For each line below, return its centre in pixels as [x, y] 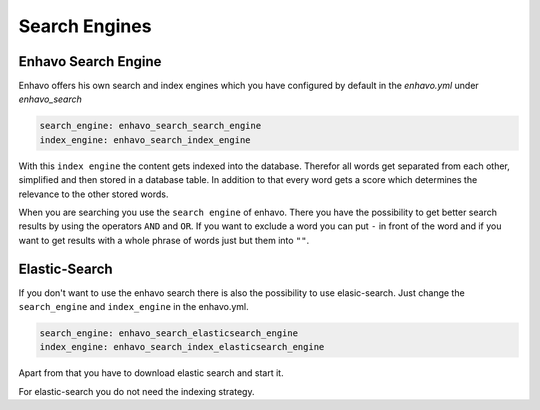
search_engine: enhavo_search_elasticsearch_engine [169, 333]
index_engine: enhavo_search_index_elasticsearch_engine [182, 347]
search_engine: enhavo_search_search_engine [150, 126]
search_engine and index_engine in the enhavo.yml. [133, 307]
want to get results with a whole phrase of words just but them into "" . [164, 240]
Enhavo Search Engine [90, 61]
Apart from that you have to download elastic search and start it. [151, 373]
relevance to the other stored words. [93, 194]
